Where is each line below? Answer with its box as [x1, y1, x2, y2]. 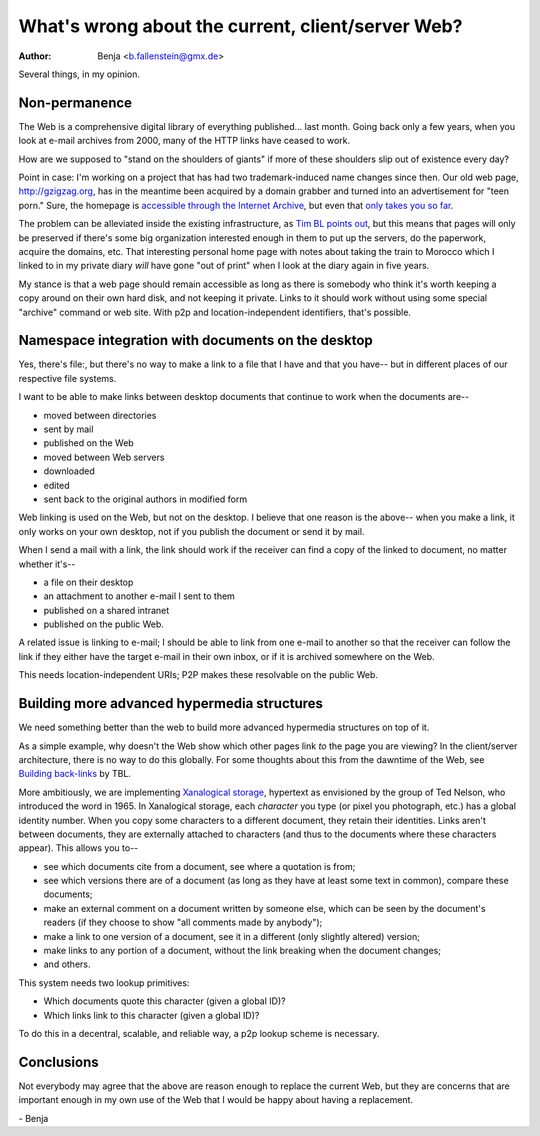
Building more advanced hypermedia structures [18, 695, 324, 712]
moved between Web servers [43, 451, 165, 463]
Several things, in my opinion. [18, 68, 140, 80]
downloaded [43, 465, 95, 477]
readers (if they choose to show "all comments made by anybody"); [43, 916, 323, 929]
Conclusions [18, 1053, 99, 1070]
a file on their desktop [43, 576, 134, 588]
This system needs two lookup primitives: [18, 976, 190, 989]
